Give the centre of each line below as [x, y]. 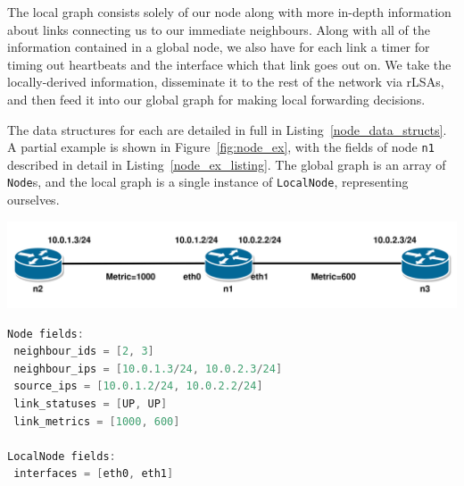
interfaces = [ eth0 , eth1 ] [94, 474]
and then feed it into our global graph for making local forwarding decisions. [216, 99]
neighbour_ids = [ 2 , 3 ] [84, 352]
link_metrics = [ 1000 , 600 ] [97, 421]
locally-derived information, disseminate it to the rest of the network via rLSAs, [226, 82]
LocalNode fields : [62, 456]
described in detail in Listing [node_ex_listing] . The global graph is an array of [227, 164]
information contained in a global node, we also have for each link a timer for [219, 47]
